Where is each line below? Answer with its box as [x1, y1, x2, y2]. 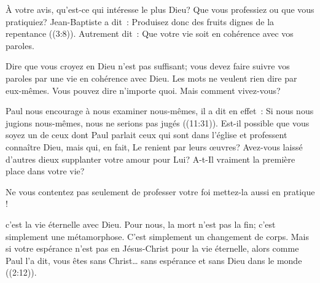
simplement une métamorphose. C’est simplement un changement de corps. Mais [6, 230, 309, 242]
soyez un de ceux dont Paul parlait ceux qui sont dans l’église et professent [6, 128, 287, 141]
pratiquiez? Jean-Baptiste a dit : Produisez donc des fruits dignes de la [6, 15, 275, 28]
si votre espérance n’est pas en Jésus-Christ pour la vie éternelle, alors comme [6, 242, 299, 255]
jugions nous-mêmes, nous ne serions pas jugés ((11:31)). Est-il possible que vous [6, 116, 310, 129]
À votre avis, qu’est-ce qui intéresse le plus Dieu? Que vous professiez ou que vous [6, 3, 314, 15]
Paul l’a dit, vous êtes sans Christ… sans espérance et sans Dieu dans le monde [6, 254, 302, 266]
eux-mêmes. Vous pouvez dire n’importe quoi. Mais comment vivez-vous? [6, 83, 281, 96]
